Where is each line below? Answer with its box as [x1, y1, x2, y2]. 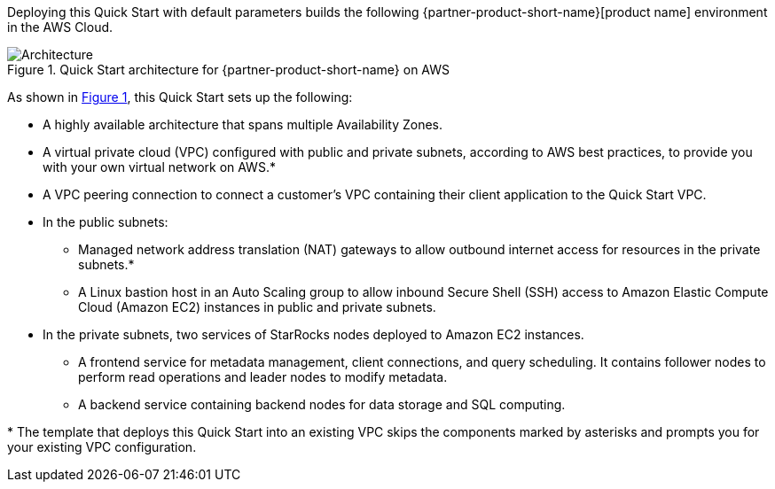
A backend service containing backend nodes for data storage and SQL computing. [78, 397, 566, 412]
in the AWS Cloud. [7, 19, 114, 35]
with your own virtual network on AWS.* [43, 159, 276, 175]
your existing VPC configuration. [7, 439, 197, 454]
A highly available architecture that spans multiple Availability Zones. [43, 117, 443, 132]
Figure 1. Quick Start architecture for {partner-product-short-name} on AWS [7, 62, 450, 77]
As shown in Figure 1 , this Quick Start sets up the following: [7, 89, 353, 105]
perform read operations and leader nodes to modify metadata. [78, 369, 448, 384]
